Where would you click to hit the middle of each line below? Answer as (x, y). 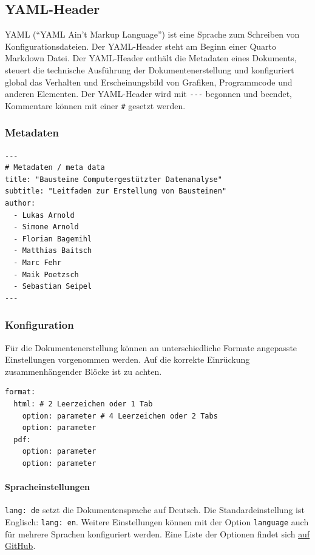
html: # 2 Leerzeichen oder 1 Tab (83, 404)
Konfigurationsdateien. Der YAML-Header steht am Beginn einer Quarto (141, 46)
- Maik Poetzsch (46, 274)
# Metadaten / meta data (55, 168)
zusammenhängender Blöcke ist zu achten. (83, 371)
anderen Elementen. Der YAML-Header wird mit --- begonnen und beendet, (148, 94)
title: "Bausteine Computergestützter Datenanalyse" (113, 179)
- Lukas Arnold (44, 215)
